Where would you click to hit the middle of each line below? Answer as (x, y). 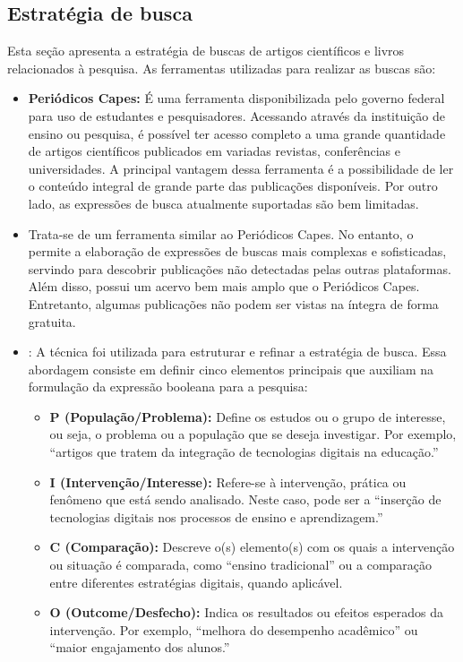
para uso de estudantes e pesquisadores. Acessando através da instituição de (236, 115)
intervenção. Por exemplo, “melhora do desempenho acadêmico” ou (234, 629)
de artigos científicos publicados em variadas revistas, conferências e (214, 151)
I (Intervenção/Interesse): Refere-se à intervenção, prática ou (228, 481)
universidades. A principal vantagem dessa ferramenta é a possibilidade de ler (241, 168)
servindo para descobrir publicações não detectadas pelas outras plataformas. (240, 268)
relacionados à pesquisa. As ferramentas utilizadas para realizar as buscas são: (222, 68)
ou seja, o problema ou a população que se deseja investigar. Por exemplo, (253, 434)
